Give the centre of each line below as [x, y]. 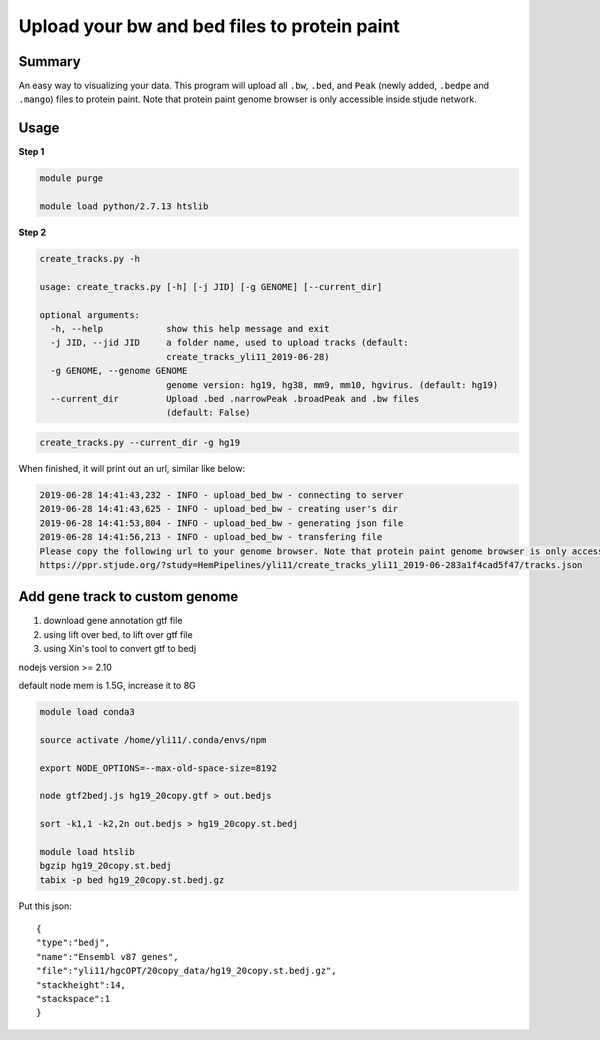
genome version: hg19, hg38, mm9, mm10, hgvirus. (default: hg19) [332, 384]
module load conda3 [87, 711]
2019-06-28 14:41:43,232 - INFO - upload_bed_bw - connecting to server [221, 494]
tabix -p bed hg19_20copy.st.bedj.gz [132, 879]
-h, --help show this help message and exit [190, 329]
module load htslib [87, 851]
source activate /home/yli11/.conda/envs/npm [153, 739]
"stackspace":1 [73, 998]
